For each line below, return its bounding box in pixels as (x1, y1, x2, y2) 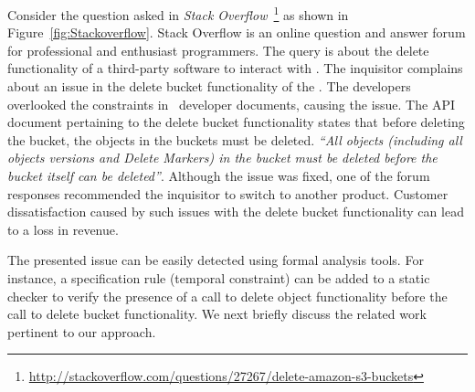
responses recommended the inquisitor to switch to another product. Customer (7, 184, 449, 203)
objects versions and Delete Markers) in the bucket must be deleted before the (7, 148, 438, 167)
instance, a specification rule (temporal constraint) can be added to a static (7, 268, 430, 287)
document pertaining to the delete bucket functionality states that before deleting (7, 112, 465, 132)
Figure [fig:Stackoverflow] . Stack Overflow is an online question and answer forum (7, 23, 466, 42)
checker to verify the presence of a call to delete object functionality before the (7, 286, 448, 305)
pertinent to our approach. (7, 322, 156, 341)
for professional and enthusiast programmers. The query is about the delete (7, 40, 429, 59)
